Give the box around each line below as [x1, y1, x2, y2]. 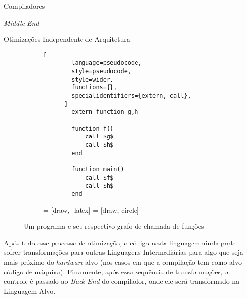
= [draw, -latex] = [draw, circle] [43, 204, 139, 215]
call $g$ [85, 133, 114, 140]
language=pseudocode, [71, 59, 142, 67]
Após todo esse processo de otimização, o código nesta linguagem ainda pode [4, 237, 236, 247]
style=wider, [71, 76, 114, 83]
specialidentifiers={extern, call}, [71, 92, 191, 100]
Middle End [4, 17, 39, 27]
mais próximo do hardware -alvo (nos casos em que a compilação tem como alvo [4, 256, 242, 267]
